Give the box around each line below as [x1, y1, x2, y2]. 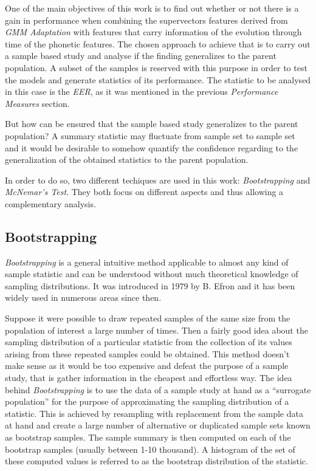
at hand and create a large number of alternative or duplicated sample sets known [5, 419, 311, 431]
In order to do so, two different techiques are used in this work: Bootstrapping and [5, 173, 311, 186]
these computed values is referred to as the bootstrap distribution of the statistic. [5, 455, 308, 467]
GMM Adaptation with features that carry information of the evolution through [5, 26, 302, 38]
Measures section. [5, 97, 70, 109]
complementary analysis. [5, 197, 96, 210]
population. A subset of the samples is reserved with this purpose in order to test [5, 61, 307, 74]
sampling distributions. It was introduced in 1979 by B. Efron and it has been [5, 279, 295, 292]
